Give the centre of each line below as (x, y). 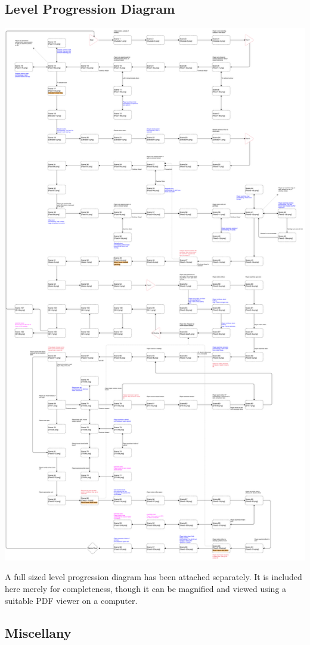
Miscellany (38, 632)
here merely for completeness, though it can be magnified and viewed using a (146, 588)
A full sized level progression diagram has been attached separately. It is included (154, 577)
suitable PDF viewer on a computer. (71, 600)
